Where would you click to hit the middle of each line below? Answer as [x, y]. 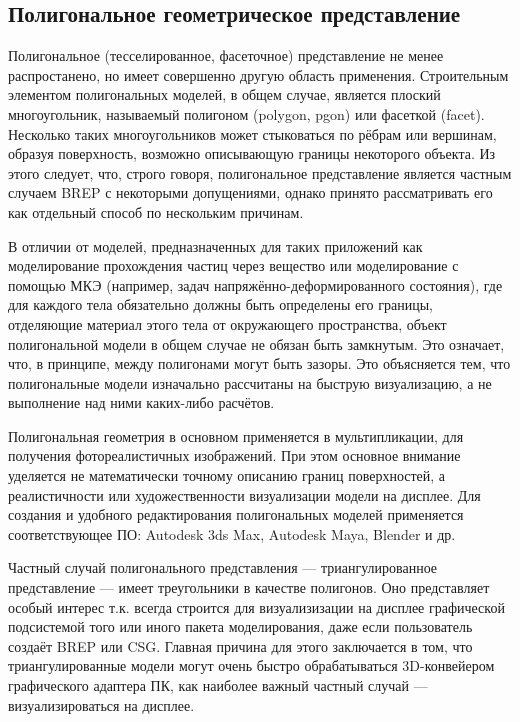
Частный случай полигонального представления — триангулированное [223, 567]
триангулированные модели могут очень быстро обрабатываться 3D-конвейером [251, 665]
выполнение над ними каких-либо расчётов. [141, 402]
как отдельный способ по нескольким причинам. [156, 211]
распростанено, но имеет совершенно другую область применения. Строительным [258, 74]
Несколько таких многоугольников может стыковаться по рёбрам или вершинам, [252, 133]
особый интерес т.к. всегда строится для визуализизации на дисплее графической [256, 606]
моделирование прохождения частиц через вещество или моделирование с [233, 265]
